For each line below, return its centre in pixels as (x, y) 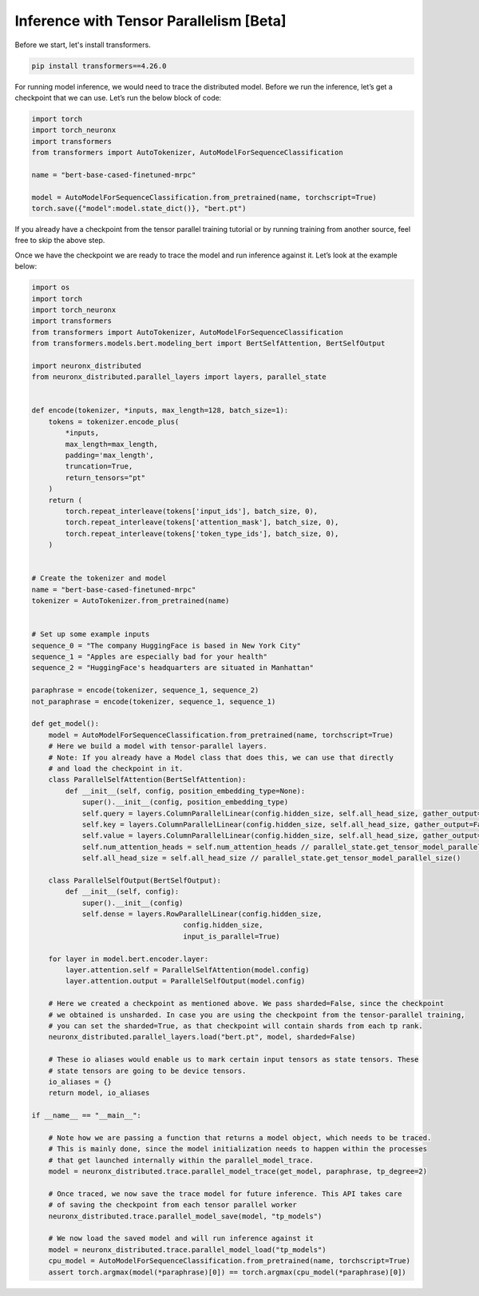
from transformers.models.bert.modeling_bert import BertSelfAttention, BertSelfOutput (208, 343)
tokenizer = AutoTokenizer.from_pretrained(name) (131, 601)
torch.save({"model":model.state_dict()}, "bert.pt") (139, 209)
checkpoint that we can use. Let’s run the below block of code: (118, 98)
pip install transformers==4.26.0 (99, 66)
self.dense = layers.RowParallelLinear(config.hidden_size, (202, 914)
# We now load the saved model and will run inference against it (181, 1238)
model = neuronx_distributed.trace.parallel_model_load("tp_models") (187, 1250)
